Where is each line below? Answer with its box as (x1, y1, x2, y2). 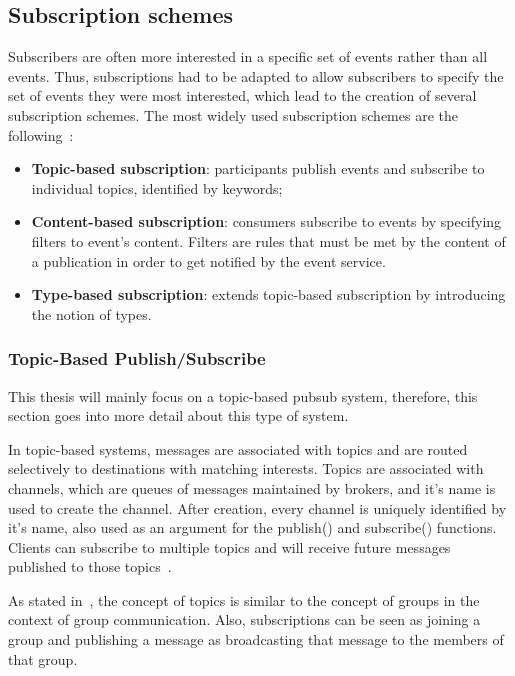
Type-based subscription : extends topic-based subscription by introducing (31, 284, 506, 305)
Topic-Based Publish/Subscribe (8, 346, 266, 371)
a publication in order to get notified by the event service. (31, 250, 386, 271)
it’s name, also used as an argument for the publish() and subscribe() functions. (8, 517, 497, 538)
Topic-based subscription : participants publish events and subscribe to (31, 158, 485, 179)
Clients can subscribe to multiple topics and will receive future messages (8, 536, 451, 557)
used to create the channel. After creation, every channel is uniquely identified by (8, 497, 507, 518)
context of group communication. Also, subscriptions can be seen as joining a (8, 609, 481, 630)
